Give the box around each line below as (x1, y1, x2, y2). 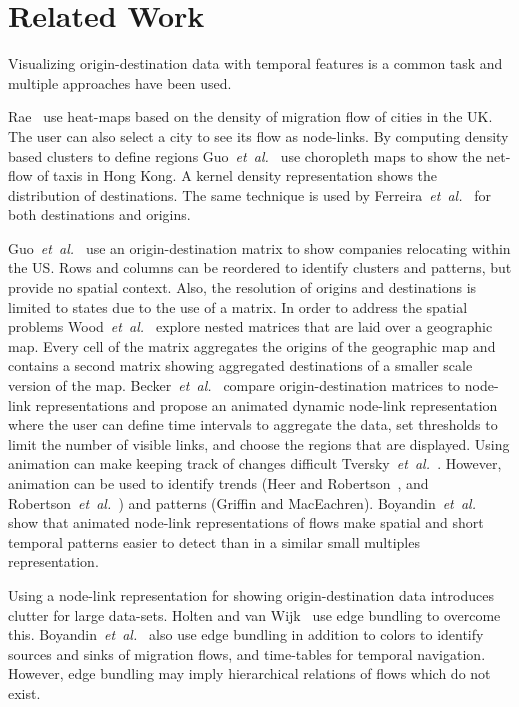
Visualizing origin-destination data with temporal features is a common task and (8, 53, 503, 74)
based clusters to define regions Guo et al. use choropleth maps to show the (8, 145, 482, 166)
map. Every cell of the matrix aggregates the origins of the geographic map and (8, 335, 496, 356)
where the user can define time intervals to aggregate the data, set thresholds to (8, 414, 498, 435)
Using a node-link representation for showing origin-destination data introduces (8, 584, 494, 605)
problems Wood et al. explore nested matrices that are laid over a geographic (8, 316, 493, 337)
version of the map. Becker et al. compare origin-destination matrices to (8, 375, 461, 396)
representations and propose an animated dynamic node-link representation (35, 394, 498, 415)
